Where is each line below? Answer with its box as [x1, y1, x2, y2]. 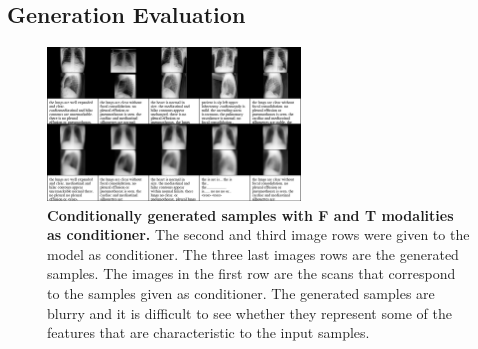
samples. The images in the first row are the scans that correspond [47, 263, 456, 284]
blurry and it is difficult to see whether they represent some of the [47, 302, 452, 323]
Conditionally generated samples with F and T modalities [47, 204, 454, 225]
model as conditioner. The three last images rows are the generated [47, 243, 459, 264]
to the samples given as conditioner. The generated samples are [47, 282, 435, 303]
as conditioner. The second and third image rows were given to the [47, 224, 470, 245]
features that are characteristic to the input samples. [47, 322, 370, 343]
